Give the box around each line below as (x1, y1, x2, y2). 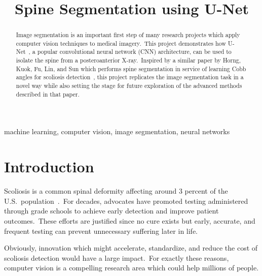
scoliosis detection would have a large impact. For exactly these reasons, (4, 252, 229, 263)
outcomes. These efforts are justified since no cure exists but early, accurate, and (4, 215, 255, 226)
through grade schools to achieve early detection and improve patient (4, 205, 219, 216)
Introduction (4, 156, 94, 177)
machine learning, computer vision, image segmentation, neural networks (4, 126, 230, 137)
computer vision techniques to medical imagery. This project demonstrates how (16, 39, 226, 47)
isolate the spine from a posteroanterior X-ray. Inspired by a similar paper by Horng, (16, 56, 241, 65)
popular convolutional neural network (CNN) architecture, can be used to (37, 47, 232, 56)
